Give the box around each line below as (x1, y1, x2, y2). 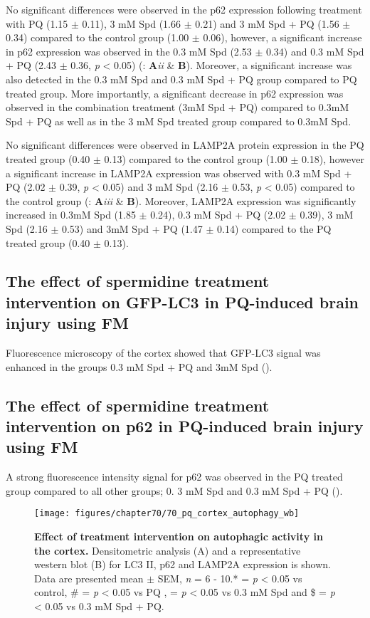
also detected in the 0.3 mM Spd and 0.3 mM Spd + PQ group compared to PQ (6, 71, 357, 86)
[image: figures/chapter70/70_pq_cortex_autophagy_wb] (34, 508, 300, 519)
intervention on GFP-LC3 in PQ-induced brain (6, 290, 359, 313)
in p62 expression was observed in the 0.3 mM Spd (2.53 (6, 43, 252, 58)
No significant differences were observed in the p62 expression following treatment (6, 2, 362, 16)
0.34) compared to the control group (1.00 (6, 30, 189, 45)
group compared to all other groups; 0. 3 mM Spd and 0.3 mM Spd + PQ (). (6, 483, 343, 498)
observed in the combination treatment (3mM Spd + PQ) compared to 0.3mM (6, 100, 349, 115)
